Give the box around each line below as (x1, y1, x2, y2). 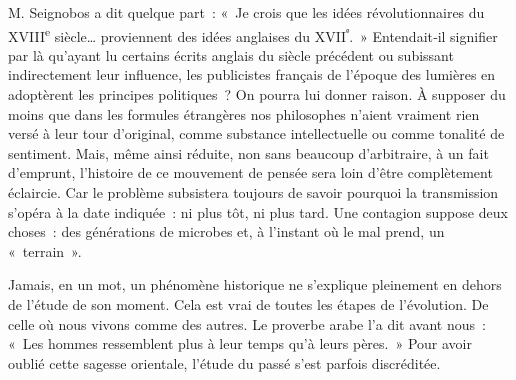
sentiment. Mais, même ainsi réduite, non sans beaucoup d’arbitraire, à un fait (8, 142, 489, 163)
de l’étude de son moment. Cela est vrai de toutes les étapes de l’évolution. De (8, 293, 489, 314)
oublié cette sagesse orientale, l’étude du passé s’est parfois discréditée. (8, 352, 441, 373)
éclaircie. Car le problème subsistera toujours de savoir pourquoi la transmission (8, 182, 499, 202)
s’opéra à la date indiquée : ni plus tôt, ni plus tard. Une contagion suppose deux (8, 201, 508, 222)
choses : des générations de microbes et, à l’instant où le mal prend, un (8, 221, 445, 242)
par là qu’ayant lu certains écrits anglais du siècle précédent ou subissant (8, 44, 454, 65)
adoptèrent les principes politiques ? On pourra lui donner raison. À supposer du (8, 84, 506, 105)
